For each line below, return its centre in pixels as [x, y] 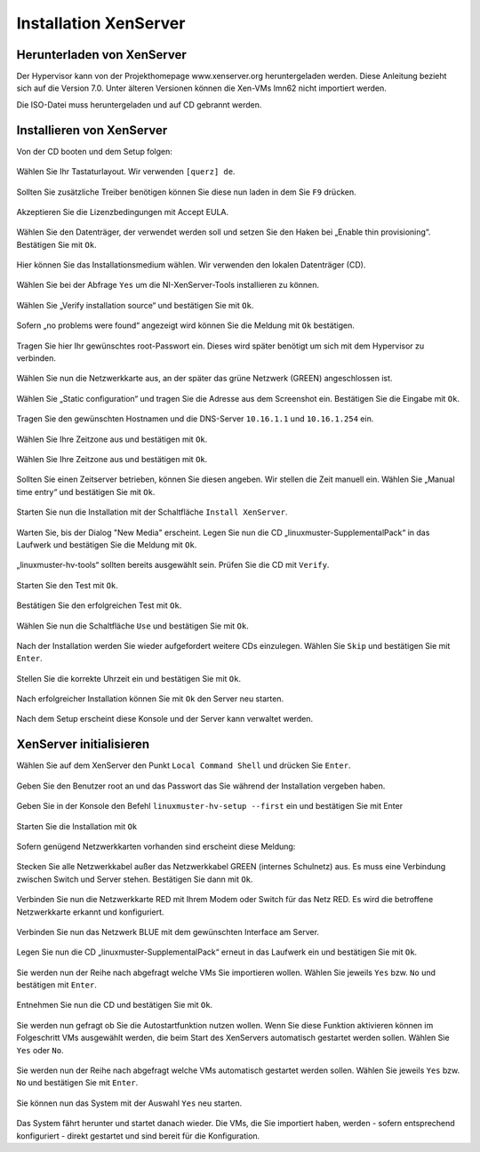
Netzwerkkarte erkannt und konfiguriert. [90, 912]
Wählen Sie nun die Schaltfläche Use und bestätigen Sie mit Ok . [132, 626]
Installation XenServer [101, 23]
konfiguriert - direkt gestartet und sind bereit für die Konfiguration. [138, 1136]
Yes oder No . [40, 1050]
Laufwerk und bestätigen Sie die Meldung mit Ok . [107, 544]
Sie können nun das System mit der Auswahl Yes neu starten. [129, 1103]
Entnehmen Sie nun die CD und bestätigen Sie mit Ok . [115, 1005]
